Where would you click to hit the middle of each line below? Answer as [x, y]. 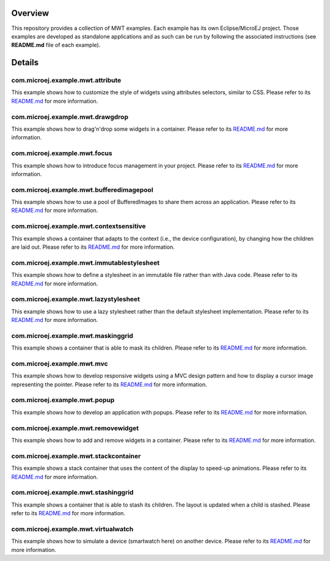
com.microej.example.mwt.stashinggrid [72, 493]
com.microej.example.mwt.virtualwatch [72, 529]
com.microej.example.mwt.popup [63, 400]
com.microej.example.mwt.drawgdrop [70, 117]
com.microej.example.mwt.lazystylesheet [76, 299]
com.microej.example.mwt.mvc [60, 364]
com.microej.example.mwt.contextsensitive [79, 226]
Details [25, 63]
